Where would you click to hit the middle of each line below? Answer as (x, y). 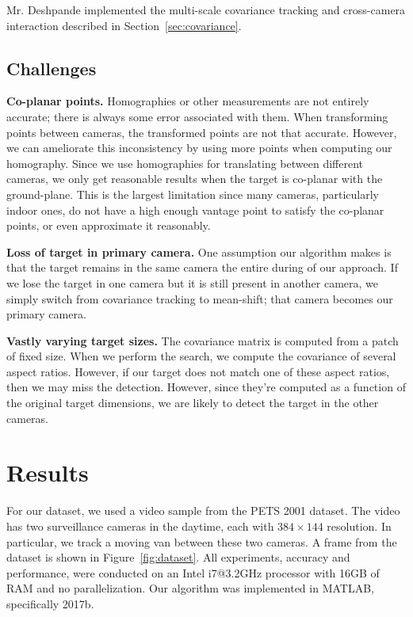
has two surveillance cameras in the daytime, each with (140, 526)
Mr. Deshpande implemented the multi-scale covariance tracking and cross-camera (206, 10)
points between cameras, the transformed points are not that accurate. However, (202, 132)
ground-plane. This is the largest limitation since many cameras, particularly (193, 194)
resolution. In (359, 526)
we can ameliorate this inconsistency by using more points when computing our (199, 148)
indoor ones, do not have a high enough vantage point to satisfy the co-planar (195, 209)
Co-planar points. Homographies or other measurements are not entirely (188, 101)
